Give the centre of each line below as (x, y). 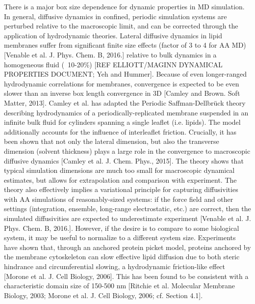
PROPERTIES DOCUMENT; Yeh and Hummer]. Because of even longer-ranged (126, 74)
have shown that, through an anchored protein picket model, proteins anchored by (127, 247)
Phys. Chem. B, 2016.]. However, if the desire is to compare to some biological (122, 228)
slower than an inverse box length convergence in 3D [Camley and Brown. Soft (122, 93)
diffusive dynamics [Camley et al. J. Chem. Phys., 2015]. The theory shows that (124, 160)
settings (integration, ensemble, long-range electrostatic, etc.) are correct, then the (127, 208)
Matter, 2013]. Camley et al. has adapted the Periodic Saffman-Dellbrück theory (125, 102)
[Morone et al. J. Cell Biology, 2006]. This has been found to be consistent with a (126, 276)
